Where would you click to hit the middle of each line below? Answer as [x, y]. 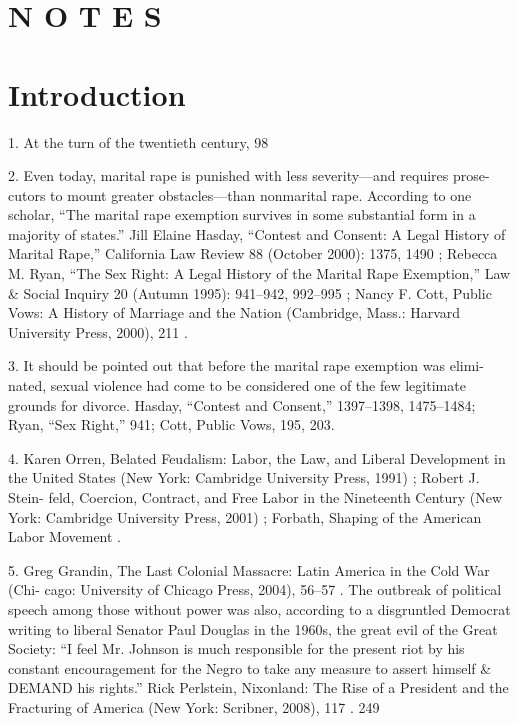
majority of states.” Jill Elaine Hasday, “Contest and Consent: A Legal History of [257, 233]
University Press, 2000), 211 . [98, 331]
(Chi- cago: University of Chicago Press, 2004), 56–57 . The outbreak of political [255, 589]
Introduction [97, 93]
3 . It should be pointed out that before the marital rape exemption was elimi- [246, 365]
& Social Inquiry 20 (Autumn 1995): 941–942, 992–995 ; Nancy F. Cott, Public [250, 292]
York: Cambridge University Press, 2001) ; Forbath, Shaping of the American [245, 516]
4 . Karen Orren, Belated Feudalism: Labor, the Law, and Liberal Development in [257, 457]
